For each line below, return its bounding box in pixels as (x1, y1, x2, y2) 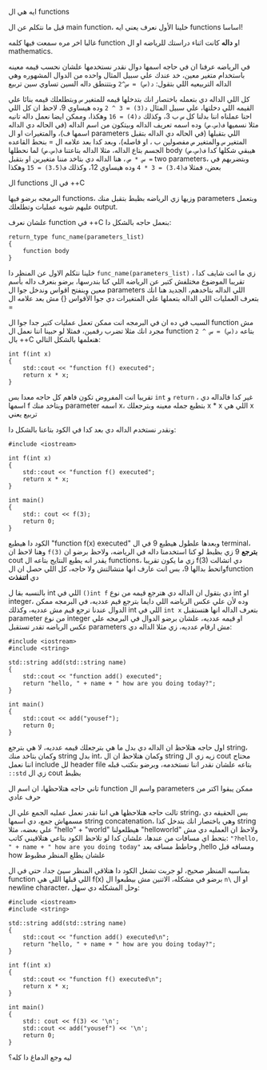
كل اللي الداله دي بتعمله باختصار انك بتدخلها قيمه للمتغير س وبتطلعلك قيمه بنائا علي (8, 95, 250, 103)
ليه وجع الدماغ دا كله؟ (8, 1052, 72, 1062)
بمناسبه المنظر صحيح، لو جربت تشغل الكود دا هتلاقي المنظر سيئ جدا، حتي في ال (8, 866, 250, 875)
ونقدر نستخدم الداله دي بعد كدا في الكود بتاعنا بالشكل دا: (8, 424, 177, 434)
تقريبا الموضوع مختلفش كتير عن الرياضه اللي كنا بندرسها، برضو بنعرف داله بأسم (8, 276, 245, 286)
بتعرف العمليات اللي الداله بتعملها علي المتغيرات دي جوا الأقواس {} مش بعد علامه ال (8, 294, 260, 303)
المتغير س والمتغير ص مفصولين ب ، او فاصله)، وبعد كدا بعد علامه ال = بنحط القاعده (8, 137, 248, 147)
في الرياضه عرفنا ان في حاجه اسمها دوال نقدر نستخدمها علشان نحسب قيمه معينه (8, 62, 250, 71)
